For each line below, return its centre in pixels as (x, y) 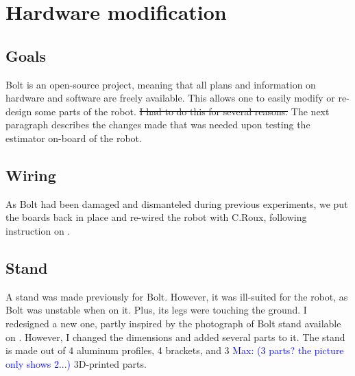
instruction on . (38, 230)
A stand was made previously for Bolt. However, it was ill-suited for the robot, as (177, 296)
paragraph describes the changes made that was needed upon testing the (158, 125)
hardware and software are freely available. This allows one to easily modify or (170, 98)
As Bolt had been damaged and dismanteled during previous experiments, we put (177, 203)
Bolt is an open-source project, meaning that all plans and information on (161, 84)
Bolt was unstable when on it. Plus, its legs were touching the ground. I (156, 310)
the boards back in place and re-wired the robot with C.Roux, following (156, 217)
